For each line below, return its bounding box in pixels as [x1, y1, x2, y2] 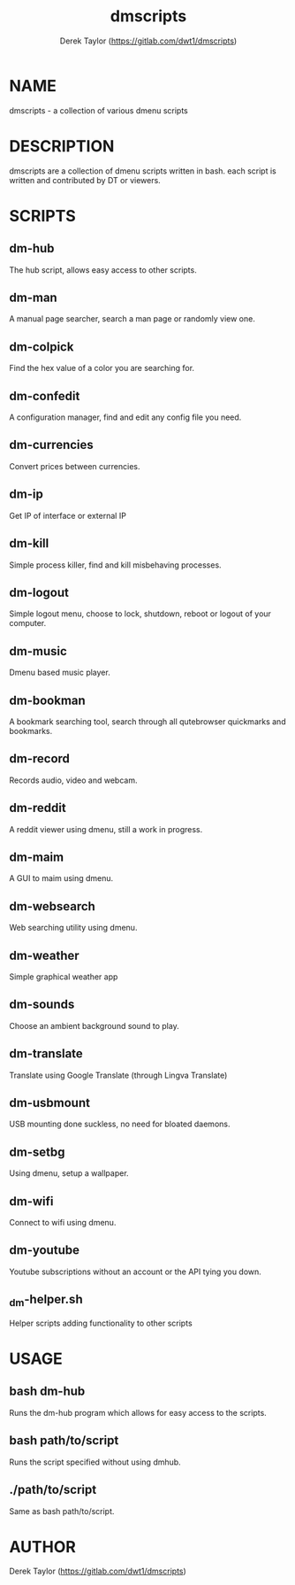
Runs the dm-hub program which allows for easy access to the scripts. [9, 1407, 267, 1418]
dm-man [9, 290, 57, 305]
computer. [9, 618, 47, 629]
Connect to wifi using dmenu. [9, 1218, 117, 1228]
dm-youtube [9, 1242, 79, 1258]
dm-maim [9, 849, 64, 864]
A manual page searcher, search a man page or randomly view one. [9, 313, 256, 324]
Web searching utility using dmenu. [9, 923, 138, 933]
